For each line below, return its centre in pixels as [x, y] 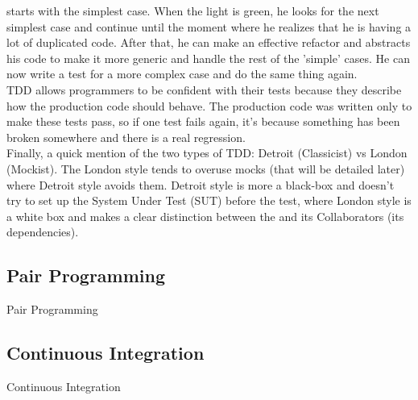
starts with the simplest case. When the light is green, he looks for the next [193, 10]
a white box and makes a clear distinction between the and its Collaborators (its [205, 216]
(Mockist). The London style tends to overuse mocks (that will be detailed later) [206, 168]
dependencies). [43, 232]
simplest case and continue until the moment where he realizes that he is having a [209, 26]
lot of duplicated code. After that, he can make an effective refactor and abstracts [209, 42]
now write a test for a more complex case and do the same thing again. [182, 74]
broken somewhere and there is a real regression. [126, 137]
